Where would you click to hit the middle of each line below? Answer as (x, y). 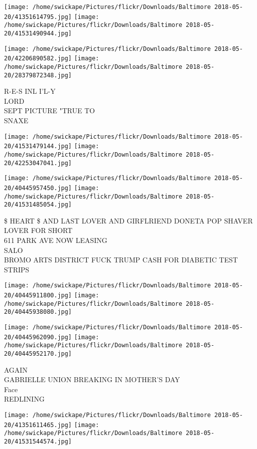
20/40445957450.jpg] (38, 188)
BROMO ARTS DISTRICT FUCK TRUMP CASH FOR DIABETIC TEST (121, 260)
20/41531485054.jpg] (38, 205)
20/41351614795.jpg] (38, 17)
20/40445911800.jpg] (38, 296)
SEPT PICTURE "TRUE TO (50, 111)
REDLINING (24, 399)
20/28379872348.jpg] (38, 75)
